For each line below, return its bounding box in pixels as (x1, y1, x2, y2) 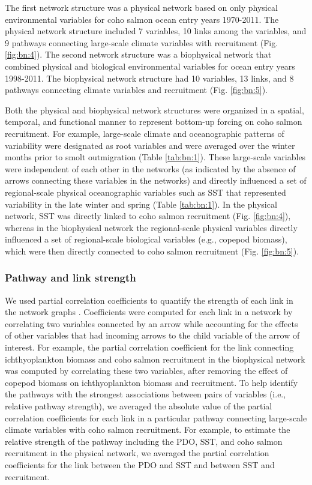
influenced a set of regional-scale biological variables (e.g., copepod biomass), (5, 233, 287, 246)
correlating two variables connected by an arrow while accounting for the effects (5, 317, 298, 330)
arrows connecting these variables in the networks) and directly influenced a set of (5, 174, 307, 187)
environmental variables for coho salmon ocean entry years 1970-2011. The (5, 13, 279, 25)
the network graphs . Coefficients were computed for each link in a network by (5, 306, 293, 318)
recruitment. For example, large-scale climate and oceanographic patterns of (5, 127, 284, 139)
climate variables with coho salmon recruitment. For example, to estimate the (5, 423, 290, 436)
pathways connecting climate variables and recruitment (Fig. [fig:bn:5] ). (5, 83, 268, 96)
